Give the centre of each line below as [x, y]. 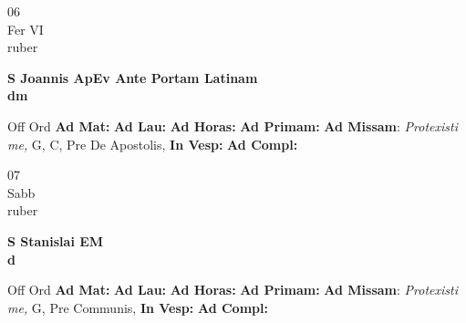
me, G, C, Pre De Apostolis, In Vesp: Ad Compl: [153, 144]
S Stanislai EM [56, 240]
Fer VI [26, 29]
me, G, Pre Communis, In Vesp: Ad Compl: [138, 307]
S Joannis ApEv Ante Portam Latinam [133, 77]
